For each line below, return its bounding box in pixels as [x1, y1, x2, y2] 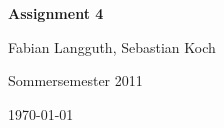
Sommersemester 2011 [8, 70, 143, 91]
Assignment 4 [8, 3, 104, 23]
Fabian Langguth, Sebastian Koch [8, 36, 216, 57]
